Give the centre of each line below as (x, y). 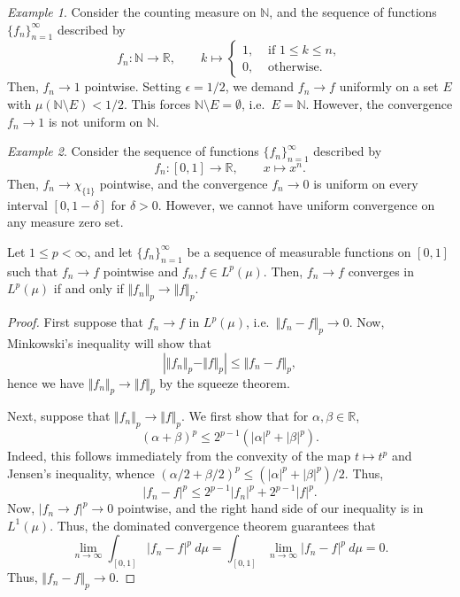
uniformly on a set (389, 86)
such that (33, 271)
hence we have (46, 382)
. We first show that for (245, 416)
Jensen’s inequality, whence (81, 473)
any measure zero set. (65, 222)
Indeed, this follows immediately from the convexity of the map (179, 456)
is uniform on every (366, 183)
